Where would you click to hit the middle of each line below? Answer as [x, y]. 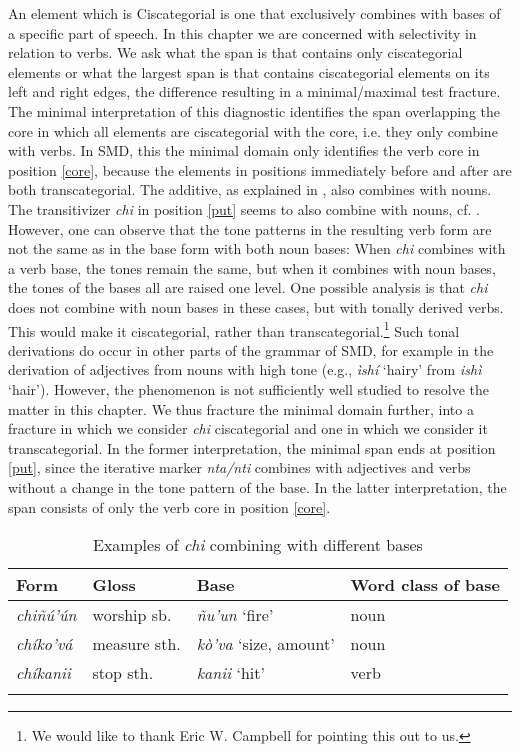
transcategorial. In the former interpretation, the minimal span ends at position [252, 447]
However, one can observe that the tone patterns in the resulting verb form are [250, 228]
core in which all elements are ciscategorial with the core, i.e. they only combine [253, 130]
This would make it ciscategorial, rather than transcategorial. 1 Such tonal [234, 329]
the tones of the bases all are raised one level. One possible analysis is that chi [248, 287]
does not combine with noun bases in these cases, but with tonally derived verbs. [256, 306]
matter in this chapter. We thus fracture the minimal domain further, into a [241, 408]
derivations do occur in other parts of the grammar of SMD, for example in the [251, 349]
